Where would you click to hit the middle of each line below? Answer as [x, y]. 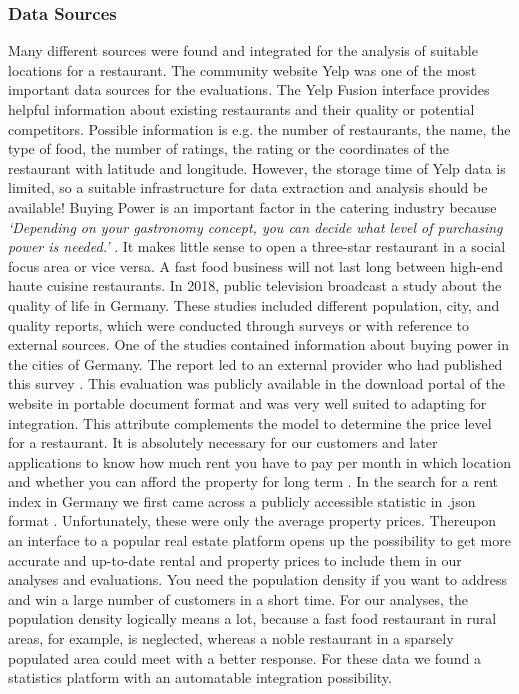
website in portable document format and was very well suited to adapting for [247, 402]
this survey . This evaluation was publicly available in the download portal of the [257, 383]
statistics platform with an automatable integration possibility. [200, 677]
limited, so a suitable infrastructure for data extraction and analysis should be [248, 187]
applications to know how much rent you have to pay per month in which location [259, 461]
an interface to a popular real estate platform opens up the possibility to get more [259, 540]
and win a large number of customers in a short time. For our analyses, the [238, 598]
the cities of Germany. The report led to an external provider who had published [255, 363]
